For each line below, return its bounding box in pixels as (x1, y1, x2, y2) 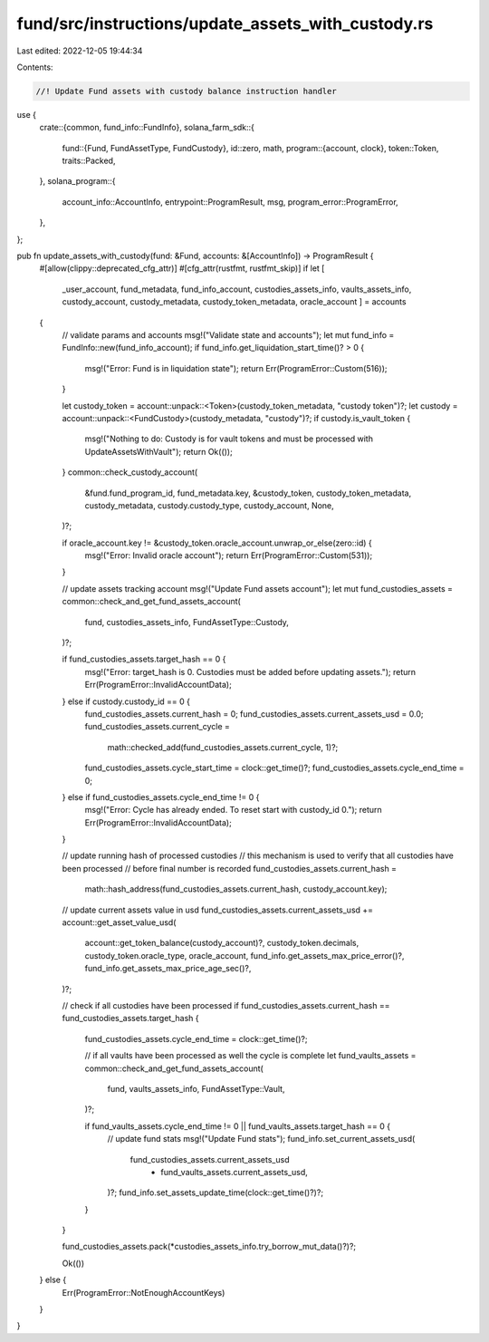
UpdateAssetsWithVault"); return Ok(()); (84, 446, 233, 457)
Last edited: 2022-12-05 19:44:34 (16, 45, 143, 56)
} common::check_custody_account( (62, 467, 198, 478)
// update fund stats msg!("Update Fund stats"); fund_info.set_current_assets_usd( (107, 1134, 416, 1144)
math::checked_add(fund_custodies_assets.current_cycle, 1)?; (107, 741, 339, 752)
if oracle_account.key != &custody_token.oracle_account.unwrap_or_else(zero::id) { (62, 537, 373, 548)
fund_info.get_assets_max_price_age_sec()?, (84, 963, 252, 974)
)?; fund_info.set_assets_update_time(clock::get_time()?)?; (107, 1187, 324, 1198)
